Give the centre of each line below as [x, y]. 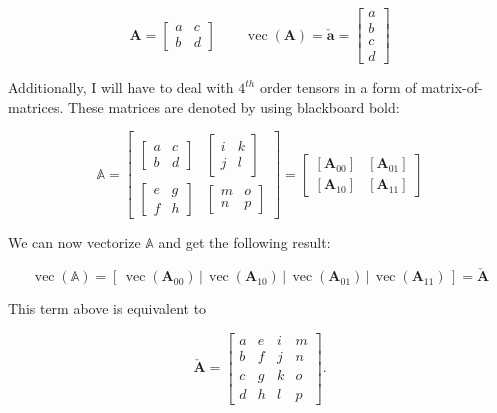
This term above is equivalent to [107, 308]
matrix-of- [452, 87]
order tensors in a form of [338, 87]
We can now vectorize [74, 242]
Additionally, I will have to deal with [121, 87]
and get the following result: [244, 242]
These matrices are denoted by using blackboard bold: [233, 106]
